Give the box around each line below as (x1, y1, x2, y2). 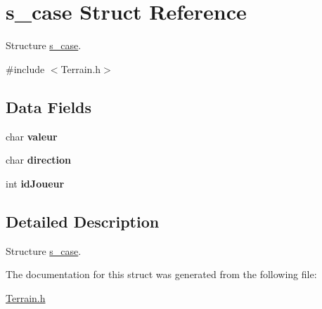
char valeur (6, 129, 58, 143)
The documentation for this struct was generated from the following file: (6, 267, 317, 282)
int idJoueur (6, 176, 65, 190)
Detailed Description (6, 210, 160, 232)
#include (6, 61, 45, 76)
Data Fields (6, 96, 92, 117)
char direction (6, 152, 72, 167)
